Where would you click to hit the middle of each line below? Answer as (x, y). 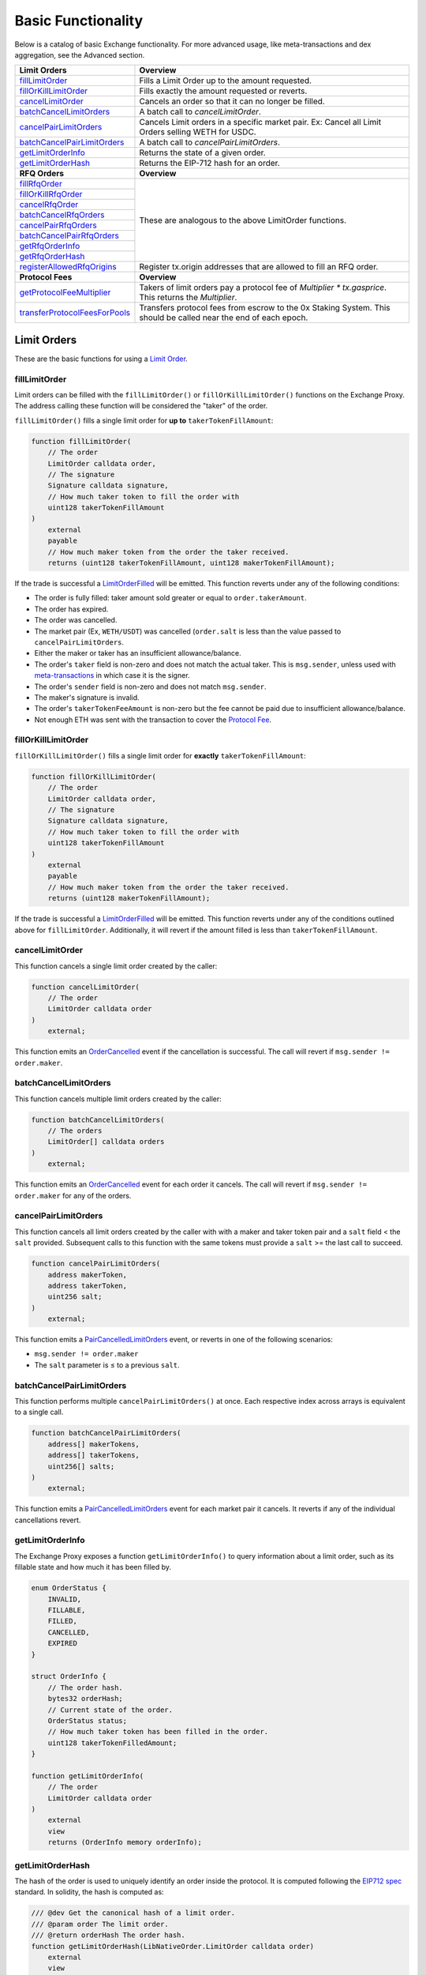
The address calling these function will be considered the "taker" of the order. (141, 406)
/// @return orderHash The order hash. (108, 1935)
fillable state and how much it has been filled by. (93, 1567)
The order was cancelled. (76, 620)
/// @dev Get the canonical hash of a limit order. (133, 1913)
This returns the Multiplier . (188, 298)
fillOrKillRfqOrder (51, 194)
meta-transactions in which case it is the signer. (112, 675)
